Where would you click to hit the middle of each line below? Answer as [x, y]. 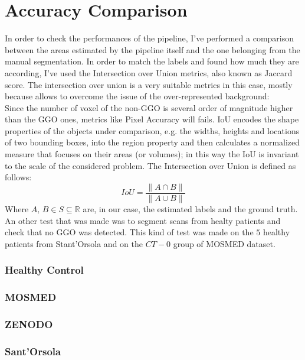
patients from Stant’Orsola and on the [74, 243]
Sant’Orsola [33, 351]
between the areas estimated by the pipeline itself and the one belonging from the [152, 49]
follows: [18, 177]
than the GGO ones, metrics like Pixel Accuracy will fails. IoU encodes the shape [152, 119]
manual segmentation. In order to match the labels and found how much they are [152, 61]
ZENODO [29, 324]
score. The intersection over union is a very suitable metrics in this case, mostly [149, 84]
